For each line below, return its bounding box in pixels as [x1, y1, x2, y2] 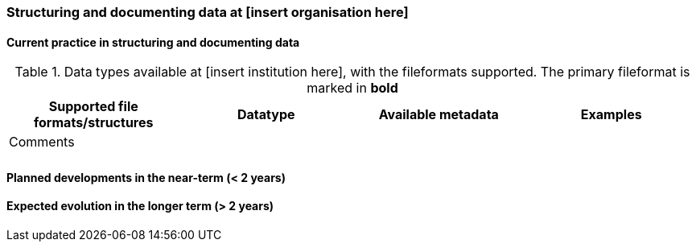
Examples [580, 106, 642, 123]
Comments [9, 134, 75, 151]
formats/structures [34, 114, 154, 131]
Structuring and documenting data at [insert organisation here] [6, 4, 409, 20]
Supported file [48, 98, 138, 115]
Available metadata [378, 106, 499, 123]
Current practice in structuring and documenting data [6, 35, 300, 49]
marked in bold [307, 80, 398, 97]
